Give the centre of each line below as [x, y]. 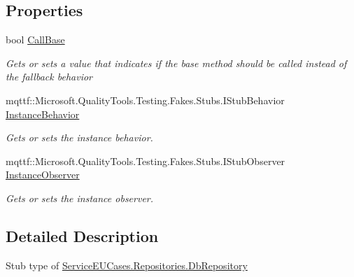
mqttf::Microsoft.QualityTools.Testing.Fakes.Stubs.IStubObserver [146, 161]
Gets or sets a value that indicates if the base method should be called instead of [176, 63]
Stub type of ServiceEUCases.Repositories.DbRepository [127, 265]
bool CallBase [35, 40]
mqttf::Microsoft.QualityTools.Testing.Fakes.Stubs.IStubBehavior [145, 100]
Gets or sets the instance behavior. [79, 137]
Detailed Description [82, 235]
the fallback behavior [49, 77]
